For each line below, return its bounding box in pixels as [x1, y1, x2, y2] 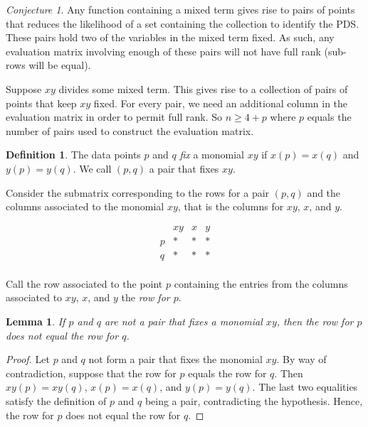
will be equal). [28, 58, 91, 72]
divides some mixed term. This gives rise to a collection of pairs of [58, 81, 348, 96]
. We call [73, 161, 112, 175]
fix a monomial [179, 147, 244, 162]
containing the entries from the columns [174, 276, 348, 291]
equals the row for [188, 365, 267, 380]
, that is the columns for [177, 199, 284, 214]
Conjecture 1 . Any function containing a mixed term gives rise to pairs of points [6, 2, 355, 16]
